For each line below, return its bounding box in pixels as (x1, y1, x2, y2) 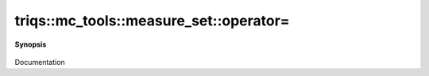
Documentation (14, 57, 65, 66)
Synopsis (14, 40, 47, 49)
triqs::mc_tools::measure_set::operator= (14, 12, 290, 29)
